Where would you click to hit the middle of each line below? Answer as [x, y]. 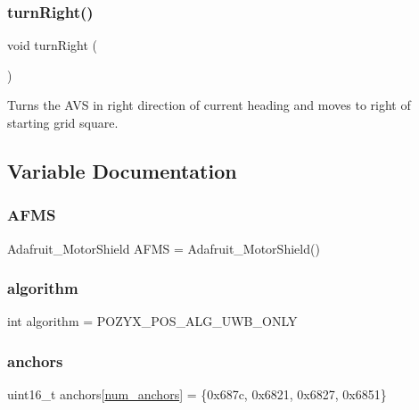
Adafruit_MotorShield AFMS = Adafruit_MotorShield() [164, 248]
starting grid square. [63, 122]
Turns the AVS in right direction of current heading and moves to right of [209, 105]
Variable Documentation [122, 170]
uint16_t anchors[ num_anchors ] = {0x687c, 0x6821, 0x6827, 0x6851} [197, 394]
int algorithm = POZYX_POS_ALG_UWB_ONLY [152, 321]
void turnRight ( [52, 45]
